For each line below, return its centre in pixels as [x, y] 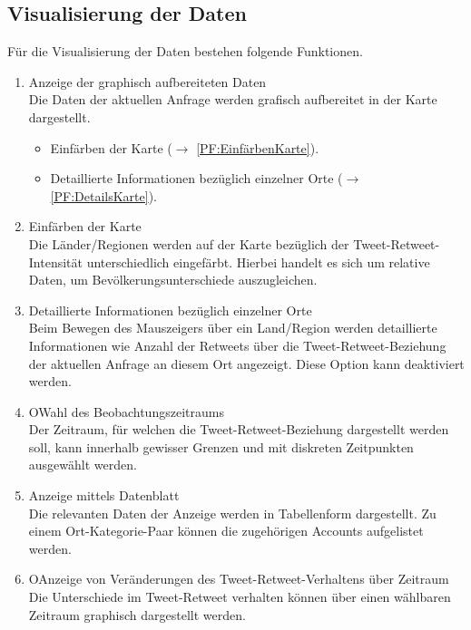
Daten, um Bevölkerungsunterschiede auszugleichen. [173, 280]
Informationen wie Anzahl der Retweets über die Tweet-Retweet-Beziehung [237, 345]
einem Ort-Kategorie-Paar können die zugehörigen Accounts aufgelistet [226, 531]
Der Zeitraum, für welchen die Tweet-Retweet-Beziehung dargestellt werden [239, 429]
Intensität [55, 262]
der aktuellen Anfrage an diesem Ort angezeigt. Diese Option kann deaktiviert [246, 363]
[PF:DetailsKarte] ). [103, 195]
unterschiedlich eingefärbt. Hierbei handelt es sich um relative [258, 262]
